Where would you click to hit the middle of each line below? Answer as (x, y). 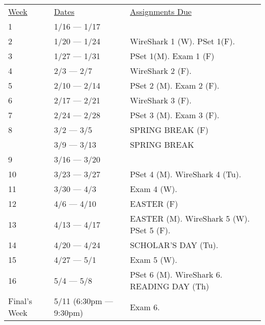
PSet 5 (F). (150, 230)
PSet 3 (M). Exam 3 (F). (175, 115)
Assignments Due (161, 11)
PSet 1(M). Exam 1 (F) (172, 56)
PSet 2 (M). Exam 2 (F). (175, 85)
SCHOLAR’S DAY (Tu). (174, 245)
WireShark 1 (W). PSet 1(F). (182, 41)
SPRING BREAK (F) (169, 130)
